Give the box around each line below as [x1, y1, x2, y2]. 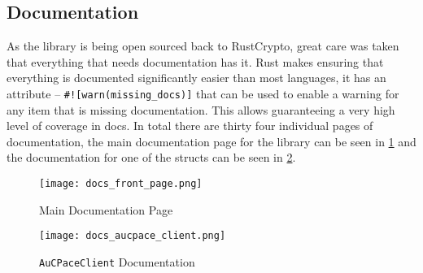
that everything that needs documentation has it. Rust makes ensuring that [7, 53, 384, 70]
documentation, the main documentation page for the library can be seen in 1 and [7, 132, 416, 149]
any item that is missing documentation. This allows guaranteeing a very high [7, 101, 395, 118]
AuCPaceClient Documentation [39, 253, 195, 270]
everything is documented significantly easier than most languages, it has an [7, 69, 386, 86]
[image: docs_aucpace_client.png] [39, 230, 226, 242]
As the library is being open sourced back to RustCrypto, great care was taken [7, 37, 399, 54]
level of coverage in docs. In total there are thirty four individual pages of [7, 117, 373, 134]
